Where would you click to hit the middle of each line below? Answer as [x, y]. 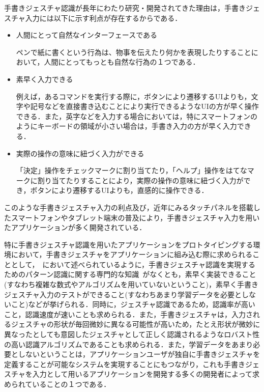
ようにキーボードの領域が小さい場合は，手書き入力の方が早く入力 [126, 126]
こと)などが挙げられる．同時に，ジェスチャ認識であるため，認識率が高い [133, 304]
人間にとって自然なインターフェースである [86, 35]
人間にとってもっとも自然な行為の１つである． [122, 62]
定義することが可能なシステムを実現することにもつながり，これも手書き [125, 364]
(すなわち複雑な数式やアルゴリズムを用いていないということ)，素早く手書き [131, 284]
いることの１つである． [71, 384]
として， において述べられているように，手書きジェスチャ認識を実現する [133, 264]
